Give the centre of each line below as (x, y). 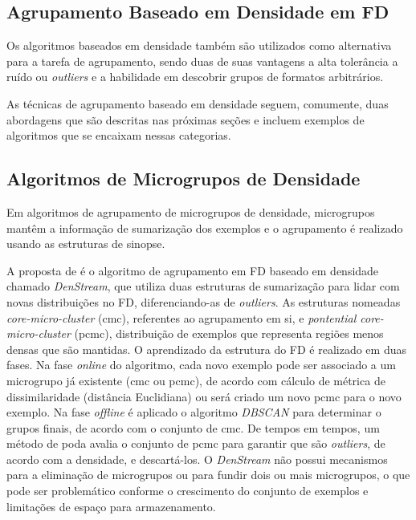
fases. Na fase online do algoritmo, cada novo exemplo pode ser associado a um (201, 365)
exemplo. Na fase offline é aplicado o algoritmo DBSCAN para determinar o (194, 412)
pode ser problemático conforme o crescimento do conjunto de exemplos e (188, 491)
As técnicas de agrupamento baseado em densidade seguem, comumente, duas (198, 103)
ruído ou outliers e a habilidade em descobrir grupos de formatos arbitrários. (195, 77)
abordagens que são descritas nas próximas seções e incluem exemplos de (186, 119)
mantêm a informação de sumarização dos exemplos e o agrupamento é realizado (205, 227)
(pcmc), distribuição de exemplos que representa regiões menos (229, 333)
